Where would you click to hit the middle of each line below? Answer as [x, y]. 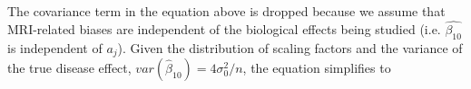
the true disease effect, [69, 68]
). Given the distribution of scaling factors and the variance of [290, 47]
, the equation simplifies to [317, 68]
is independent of [55, 47]
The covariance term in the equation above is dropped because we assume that [226, 11]
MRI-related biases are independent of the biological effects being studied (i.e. [224, 28]
